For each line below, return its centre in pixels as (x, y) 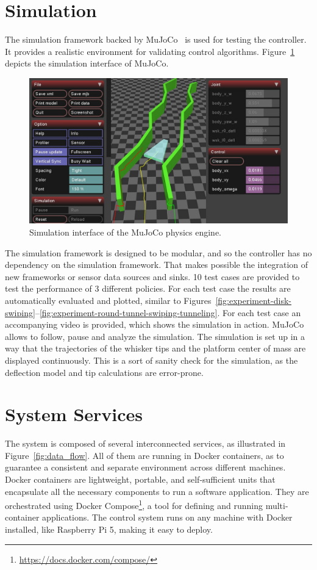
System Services (74, 414)
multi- (277, 505)
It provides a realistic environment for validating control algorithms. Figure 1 (150, 51)
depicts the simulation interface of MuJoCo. (87, 63)
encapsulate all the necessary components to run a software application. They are (157, 491)
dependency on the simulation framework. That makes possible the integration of (157, 265)
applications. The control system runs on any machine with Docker (167, 517)
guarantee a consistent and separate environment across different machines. (145, 467)
